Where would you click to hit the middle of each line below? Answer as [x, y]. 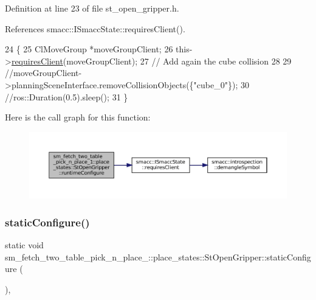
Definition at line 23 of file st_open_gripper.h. [92, 8]
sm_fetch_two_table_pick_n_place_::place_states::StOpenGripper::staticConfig [158, 256]
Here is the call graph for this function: [78, 117]
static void [24, 245]
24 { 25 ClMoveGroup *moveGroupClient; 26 [89, 49]
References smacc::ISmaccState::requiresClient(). [95, 28]
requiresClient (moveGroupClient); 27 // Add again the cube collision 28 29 [151, 61]
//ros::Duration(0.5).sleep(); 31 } [67, 96]
